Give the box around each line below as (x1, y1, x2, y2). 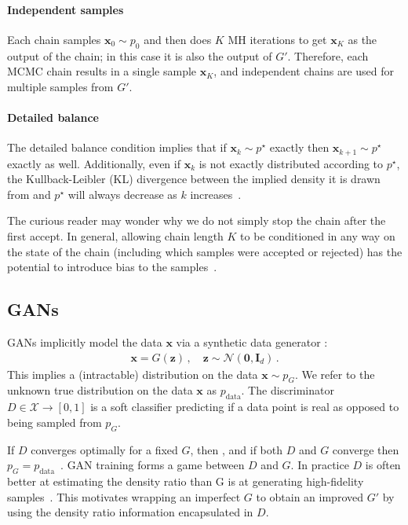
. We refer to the (294, 365, 375, 382)
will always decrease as (67, 185, 177, 202)
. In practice (290, 457, 349, 473)
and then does (144, 31, 212, 47)
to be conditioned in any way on (240, 228, 395, 244)
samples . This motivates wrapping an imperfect (7, 488, 241, 505)
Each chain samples (7, 31, 101, 47)
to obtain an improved (256, 488, 363, 505)
